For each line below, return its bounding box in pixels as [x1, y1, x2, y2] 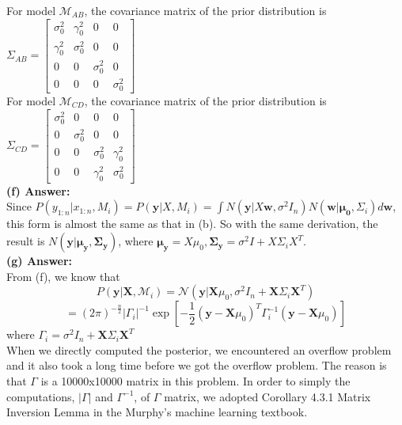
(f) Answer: [6, 182, 70, 199]
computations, [6, 388, 75, 404]
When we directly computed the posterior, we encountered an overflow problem [6, 341, 392, 358]
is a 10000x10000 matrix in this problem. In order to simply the [40, 373, 351, 389]
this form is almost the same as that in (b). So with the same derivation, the [6, 215, 378, 232]
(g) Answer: [6, 252, 73, 269]
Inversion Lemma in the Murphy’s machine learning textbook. [6, 404, 308, 420]
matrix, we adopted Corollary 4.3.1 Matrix [164, 388, 371, 404]
